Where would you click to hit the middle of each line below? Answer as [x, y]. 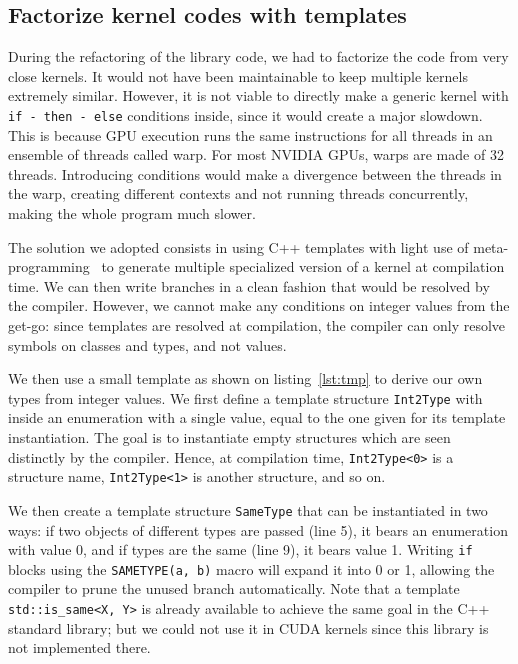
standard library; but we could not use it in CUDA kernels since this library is [248, 627]
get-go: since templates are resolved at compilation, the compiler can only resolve [257, 324]
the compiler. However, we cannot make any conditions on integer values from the [259, 305]
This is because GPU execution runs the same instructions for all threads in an [250, 134]
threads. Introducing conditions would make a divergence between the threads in [255, 173]
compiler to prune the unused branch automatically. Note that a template [234, 588]
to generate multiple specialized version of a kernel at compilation [303, 266]
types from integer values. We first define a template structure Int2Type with [245, 397]
